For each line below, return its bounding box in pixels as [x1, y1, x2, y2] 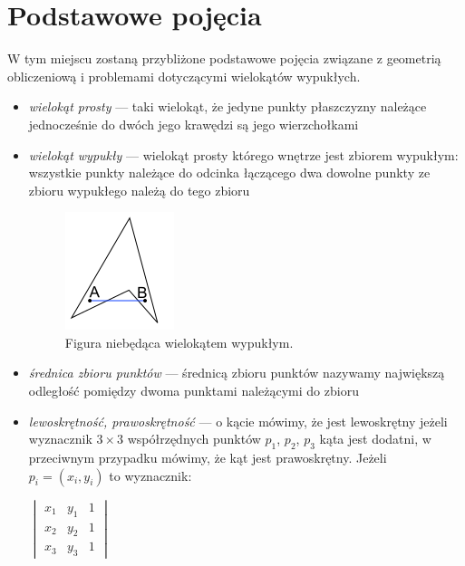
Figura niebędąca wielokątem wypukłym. [64, 332, 294, 351]
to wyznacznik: [109, 465, 192, 484]
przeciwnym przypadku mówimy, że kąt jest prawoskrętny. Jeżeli [28, 448, 387, 467]
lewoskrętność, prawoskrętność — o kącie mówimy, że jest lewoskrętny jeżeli [28, 411, 448, 430]
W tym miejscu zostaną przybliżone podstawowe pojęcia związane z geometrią [7, 49, 441, 68]
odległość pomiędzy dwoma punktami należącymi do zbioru [28, 381, 359, 400]
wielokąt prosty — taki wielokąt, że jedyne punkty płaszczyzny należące [28, 97, 427, 116]
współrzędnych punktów [127, 429, 261, 448]
